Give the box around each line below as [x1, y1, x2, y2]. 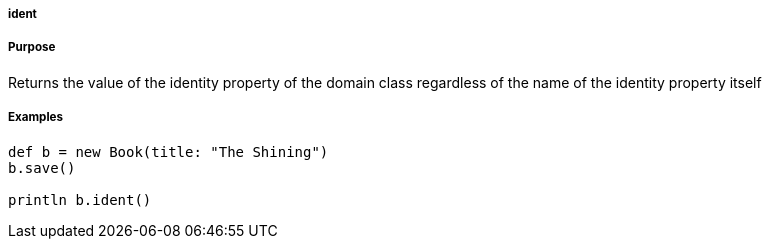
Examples [8, 110, 63, 125]
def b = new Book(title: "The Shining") [8, 143, 329, 160]
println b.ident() [8, 191, 152, 208]
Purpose [8, 40, 56, 55]
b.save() [8, 159, 76, 176]
